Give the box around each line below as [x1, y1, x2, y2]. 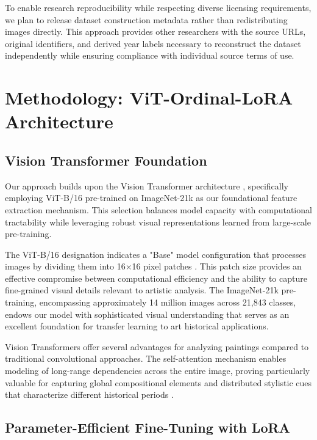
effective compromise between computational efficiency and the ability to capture [5, 271, 307, 284]
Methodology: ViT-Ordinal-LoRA [5, 85, 293, 110]
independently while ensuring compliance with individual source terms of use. [5, 49, 294, 62]
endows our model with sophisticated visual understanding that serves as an [5, 307, 290, 320]
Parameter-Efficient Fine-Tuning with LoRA [5, 418, 290, 437]
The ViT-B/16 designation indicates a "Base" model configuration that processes [5, 248, 306, 260]
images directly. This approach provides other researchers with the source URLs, [5, 25, 306, 38]
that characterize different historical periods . [5, 388, 174, 401]
